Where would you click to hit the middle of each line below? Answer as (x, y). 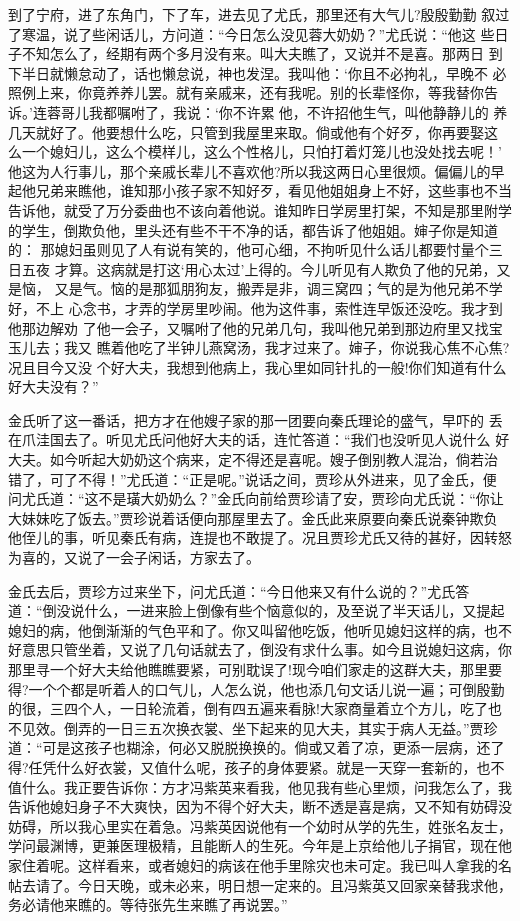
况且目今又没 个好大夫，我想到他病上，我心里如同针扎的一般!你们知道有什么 (257, 366)
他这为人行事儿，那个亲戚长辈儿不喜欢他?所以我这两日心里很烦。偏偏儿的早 (256, 170)
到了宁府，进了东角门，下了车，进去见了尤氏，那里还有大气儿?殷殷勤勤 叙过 (259, 14)
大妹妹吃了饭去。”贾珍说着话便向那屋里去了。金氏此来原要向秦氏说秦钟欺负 (253, 517)
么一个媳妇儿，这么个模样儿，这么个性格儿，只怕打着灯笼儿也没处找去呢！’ (255, 151)
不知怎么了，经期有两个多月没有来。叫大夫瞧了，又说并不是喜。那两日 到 (262, 53)
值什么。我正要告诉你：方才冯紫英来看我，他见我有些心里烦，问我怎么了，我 (260, 786)
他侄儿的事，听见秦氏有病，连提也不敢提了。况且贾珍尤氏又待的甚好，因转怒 (260, 537)
